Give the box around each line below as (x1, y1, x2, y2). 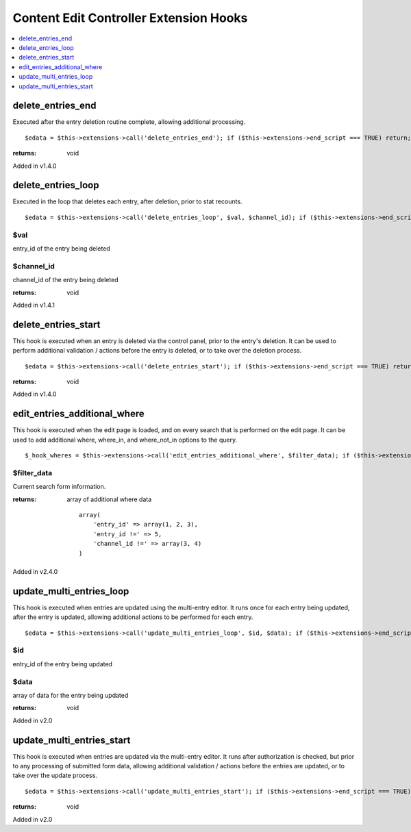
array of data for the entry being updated (12, 691, 129, 699)
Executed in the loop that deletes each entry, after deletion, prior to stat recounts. (12, 197, 242, 205)
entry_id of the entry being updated (12, 659, 113, 668)
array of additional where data (66, 495, 152, 503)
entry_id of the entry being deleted (12, 244, 111, 253)
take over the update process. (12, 771, 97, 780)
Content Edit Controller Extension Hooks (12, 10, 248, 25)
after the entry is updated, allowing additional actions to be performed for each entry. (12, 613, 253, 621)
